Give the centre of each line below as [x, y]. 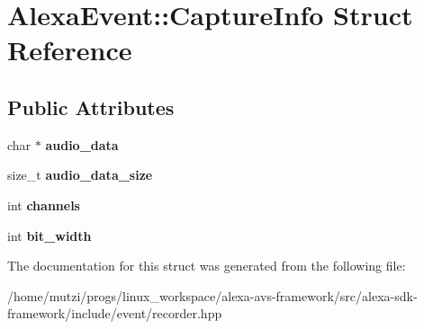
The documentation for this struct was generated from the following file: [207, 266]
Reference [70, 50]
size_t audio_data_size [80, 175]
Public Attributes [91, 107]
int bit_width [50, 235]
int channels [44, 205]
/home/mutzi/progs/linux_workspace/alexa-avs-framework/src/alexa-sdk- [212, 295]
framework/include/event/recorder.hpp [115, 313]
